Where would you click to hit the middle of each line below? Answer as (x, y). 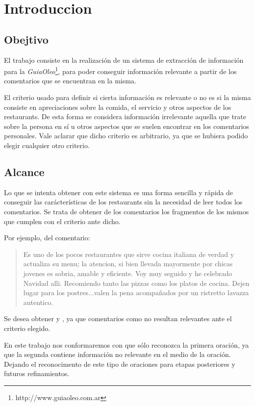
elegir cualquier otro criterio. (47, 145)
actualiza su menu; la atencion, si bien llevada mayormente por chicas (128, 264)
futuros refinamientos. (37, 373)
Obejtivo (26, 39)
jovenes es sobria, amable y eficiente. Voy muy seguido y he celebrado (128, 273)
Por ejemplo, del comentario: (47, 238)
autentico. (38, 302)
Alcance (24, 171)
